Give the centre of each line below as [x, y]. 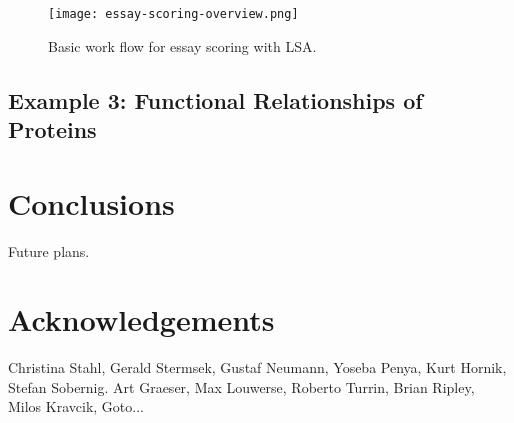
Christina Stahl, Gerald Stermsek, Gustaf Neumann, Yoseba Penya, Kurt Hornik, [257, 367]
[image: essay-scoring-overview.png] [173, 14]
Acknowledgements [141, 319]
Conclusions [91, 202]
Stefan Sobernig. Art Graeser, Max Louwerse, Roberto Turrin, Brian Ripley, [241, 386]
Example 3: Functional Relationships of [215, 99]
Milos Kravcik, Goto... [76, 406]
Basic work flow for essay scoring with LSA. [182, 45]
